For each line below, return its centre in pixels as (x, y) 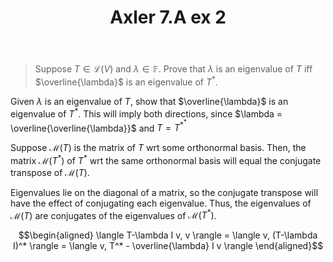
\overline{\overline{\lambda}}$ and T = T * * (98, 126)
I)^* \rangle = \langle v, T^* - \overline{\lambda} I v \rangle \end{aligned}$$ (168, 246)
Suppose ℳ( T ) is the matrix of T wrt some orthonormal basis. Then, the (158, 148)
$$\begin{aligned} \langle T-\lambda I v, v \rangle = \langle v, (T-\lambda (168, 235)
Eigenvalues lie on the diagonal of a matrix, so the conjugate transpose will (164, 192)
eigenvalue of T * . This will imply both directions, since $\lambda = (146, 113)
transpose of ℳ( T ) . (50, 172)
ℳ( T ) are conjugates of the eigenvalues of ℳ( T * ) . (113, 214)
